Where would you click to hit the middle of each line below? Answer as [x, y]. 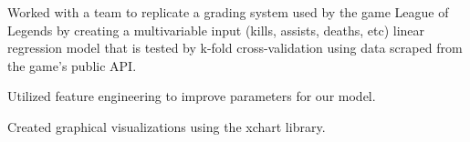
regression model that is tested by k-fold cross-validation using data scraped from [235, 48]
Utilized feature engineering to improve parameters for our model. [192, 96]
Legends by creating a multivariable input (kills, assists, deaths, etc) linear [216, 30]
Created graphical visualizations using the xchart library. [167, 126]
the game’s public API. [72, 65]
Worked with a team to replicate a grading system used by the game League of [228, 12]
